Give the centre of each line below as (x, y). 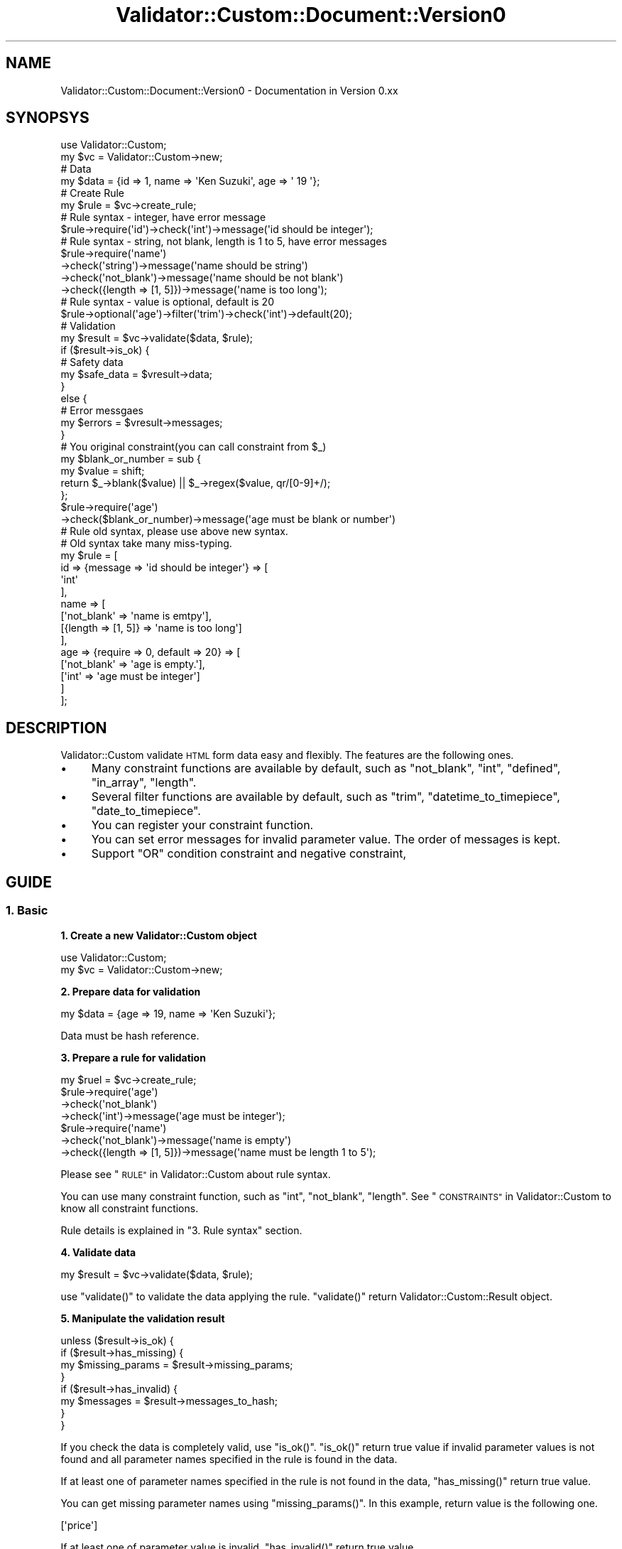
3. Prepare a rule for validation (133, 1057)
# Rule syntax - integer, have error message (163, 217)
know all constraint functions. (130, 1208)
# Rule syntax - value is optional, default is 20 (167, 302)
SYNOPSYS (48, 118)
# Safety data (92, 362)
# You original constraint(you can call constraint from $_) (193, 447)
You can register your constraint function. (202, 825)
